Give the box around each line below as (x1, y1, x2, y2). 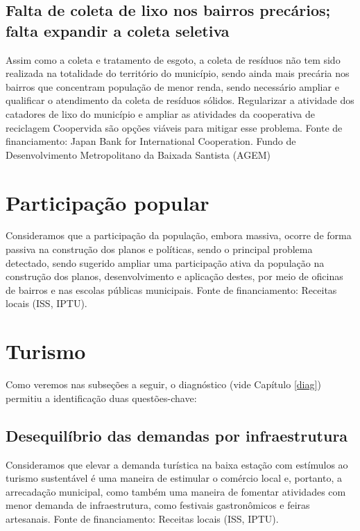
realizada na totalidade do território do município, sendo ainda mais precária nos (6, 66, 350, 80)
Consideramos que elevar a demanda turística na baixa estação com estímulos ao (6, 457, 348, 471)
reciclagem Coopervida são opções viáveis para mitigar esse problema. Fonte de (6, 120, 343, 134)
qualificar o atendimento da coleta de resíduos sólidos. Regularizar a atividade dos (6, 93, 354, 107)
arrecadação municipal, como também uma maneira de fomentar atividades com (6, 484, 346, 498)
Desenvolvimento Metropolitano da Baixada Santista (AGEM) (6, 147, 271, 162)
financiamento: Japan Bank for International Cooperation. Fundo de (6, 134, 296, 148)
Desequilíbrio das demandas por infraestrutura (6, 424, 348, 446)
